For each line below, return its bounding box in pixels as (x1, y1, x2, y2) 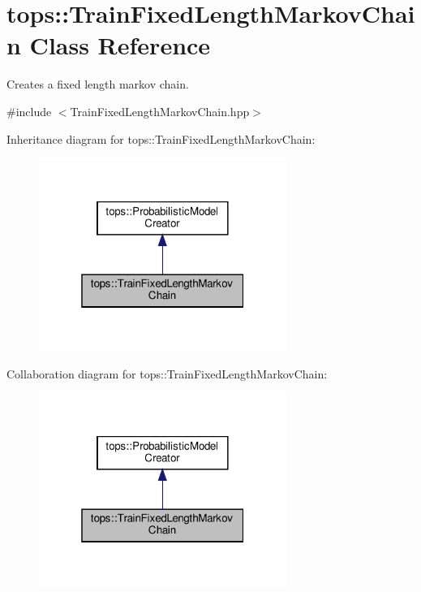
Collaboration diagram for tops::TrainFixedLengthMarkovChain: (6, 365, 328, 382)
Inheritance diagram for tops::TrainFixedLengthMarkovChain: (6, 130, 316, 147)
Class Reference (29, 28, 211, 62)
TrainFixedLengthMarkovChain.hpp (70, 102, 250, 119)
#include (6, 102, 52, 119)
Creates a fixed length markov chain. (6, 76, 189, 93)
